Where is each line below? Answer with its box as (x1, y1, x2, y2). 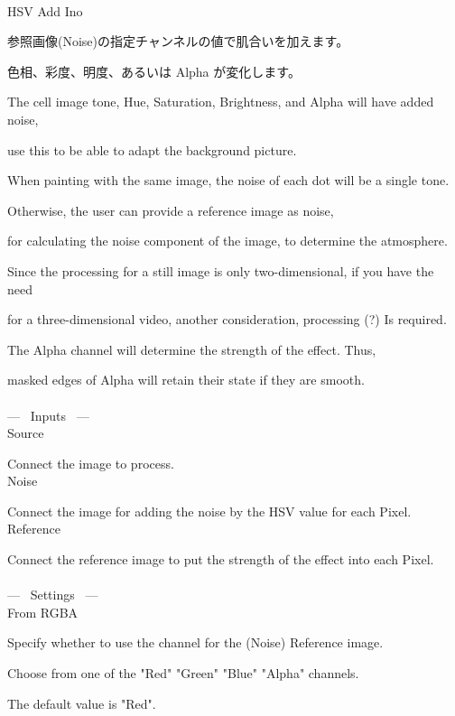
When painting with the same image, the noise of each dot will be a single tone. (7, 171, 450, 190)
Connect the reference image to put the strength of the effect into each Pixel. (7, 550, 434, 569)
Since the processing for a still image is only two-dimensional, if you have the (7, 261, 434, 280)
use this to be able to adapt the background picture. (7, 140, 297, 159)
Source (7, 423, 44, 442)
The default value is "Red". (7, 693, 156, 712)
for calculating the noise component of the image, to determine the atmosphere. (7, 231, 448, 250)
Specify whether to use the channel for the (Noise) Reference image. (7, 633, 384, 652)
